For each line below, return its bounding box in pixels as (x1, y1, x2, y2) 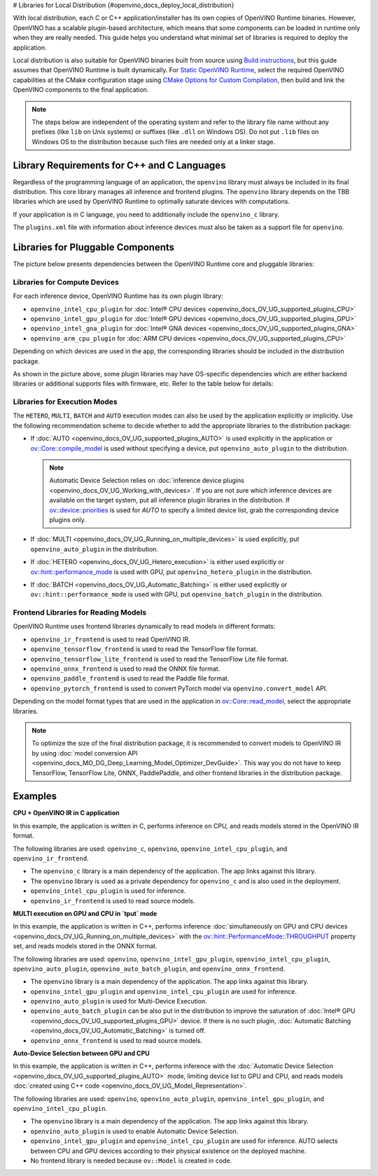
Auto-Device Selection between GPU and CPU (13, 1049, 150, 1058)
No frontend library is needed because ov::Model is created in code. (30, 1156, 232, 1165)
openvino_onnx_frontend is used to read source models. (30, 1036, 203, 1044)
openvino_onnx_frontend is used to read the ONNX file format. (30, 664, 220, 673)
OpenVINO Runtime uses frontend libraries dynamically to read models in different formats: (13, 622, 276, 631)
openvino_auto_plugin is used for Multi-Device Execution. (30, 997, 208, 1006)
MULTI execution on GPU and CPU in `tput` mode (13, 909, 157, 917)
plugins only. (49, 515, 87, 524)
